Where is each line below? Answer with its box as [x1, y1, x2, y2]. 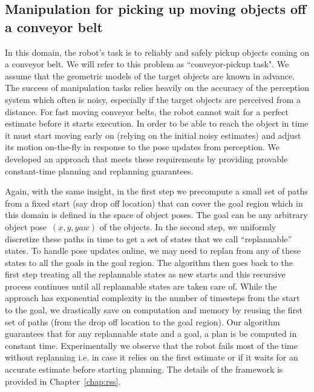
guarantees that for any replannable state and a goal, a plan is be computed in [5, 327, 297, 340]
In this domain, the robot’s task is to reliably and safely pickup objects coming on [5, 45, 310, 58]
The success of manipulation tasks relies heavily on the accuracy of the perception [5, 81, 309, 94]
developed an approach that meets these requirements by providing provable [5, 152, 288, 165]
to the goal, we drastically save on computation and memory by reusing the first [5, 304, 303, 316]
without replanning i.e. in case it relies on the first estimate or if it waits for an [5, 351, 298, 364]
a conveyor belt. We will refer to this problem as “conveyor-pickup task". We [5, 58, 289, 70]
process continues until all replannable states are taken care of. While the [5, 279, 277, 292]
